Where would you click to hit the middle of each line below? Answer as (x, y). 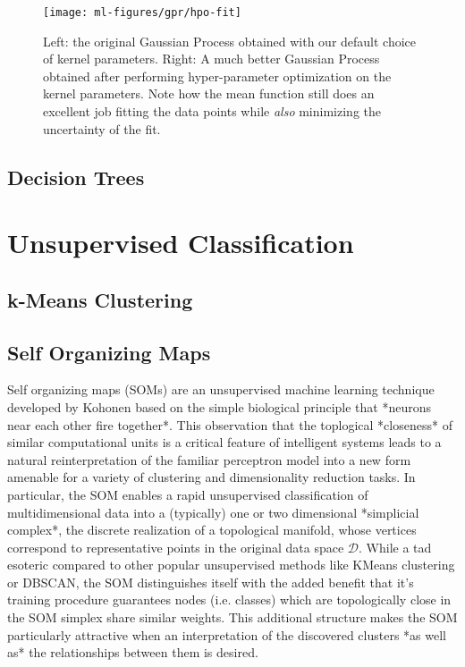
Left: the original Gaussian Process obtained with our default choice (230, 41)
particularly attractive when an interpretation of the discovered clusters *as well (227, 634)
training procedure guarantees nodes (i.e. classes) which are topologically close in (229, 599)
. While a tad (395, 547)
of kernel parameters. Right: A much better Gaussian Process (211, 59)
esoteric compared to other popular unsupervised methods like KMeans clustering (231, 565)
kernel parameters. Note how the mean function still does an (209, 93)
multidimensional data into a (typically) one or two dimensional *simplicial (213, 512)
